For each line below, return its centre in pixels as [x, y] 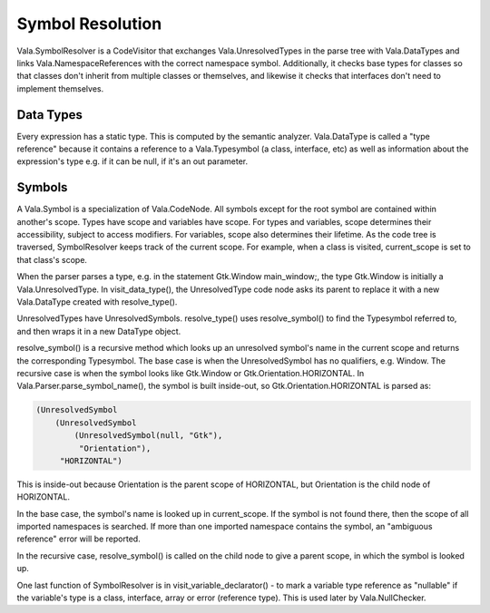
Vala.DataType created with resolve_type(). [97, 302]
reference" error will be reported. [78, 539]
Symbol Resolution [89, 24]
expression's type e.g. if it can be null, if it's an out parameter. [132, 161]
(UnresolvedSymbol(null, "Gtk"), [148, 436]
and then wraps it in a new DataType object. [99, 331]
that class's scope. [52, 259]
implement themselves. [60, 88]
